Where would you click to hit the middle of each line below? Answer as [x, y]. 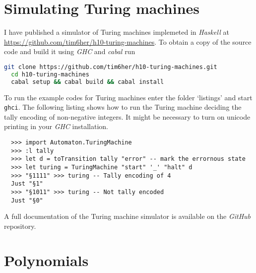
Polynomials [46, 260]
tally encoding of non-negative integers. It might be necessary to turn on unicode [127, 116]
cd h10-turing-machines [50, 74]
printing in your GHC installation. [56, 126]
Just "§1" [27, 184]
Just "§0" [27, 200]
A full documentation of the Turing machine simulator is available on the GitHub [128, 216]
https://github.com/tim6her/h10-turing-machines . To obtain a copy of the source [128, 41]
